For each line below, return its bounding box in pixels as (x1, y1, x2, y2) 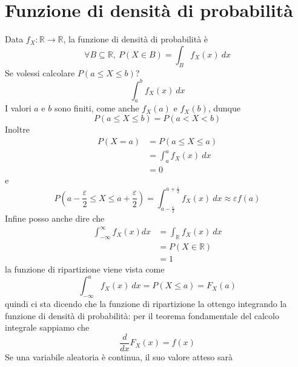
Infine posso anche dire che (5, 212, 105, 225)
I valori (5, 102, 31, 114)
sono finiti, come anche (54, 102, 139, 114)
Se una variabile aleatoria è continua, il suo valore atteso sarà (5, 350, 233, 363)
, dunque (208, 102, 241, 114)
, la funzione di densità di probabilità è (63, 33, 208, 45)
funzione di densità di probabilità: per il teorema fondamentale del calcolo (5, 309, 279, 322)
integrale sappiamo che (5, 321, 90, 334)
